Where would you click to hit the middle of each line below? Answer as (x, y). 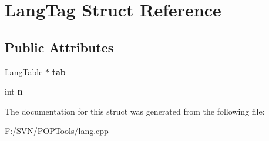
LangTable (24, 71)
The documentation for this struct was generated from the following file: (135, 111)
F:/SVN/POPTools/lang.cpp (57, 131)
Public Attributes (59, 47)
